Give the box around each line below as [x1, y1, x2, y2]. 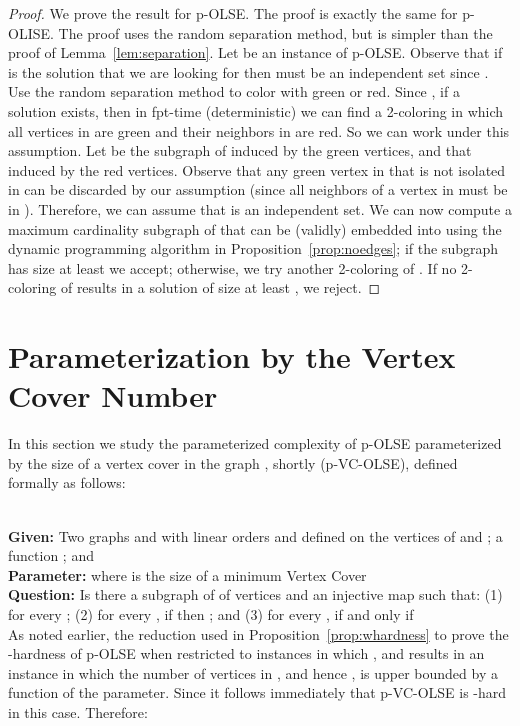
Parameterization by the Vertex [8, 336, 456, 377]
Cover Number [8, 375, 218, 416]
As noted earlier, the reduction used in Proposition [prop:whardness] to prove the [8, 623, 509, 644]
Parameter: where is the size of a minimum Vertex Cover [8, 564, 367, 585]
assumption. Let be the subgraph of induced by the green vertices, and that [8, 140, 472, 161]
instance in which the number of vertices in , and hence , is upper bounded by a [8, 662, 498, 683]
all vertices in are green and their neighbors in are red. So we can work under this [8, 120, 510, 141]
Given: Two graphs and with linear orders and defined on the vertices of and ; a [8, 525, 503, 546]
